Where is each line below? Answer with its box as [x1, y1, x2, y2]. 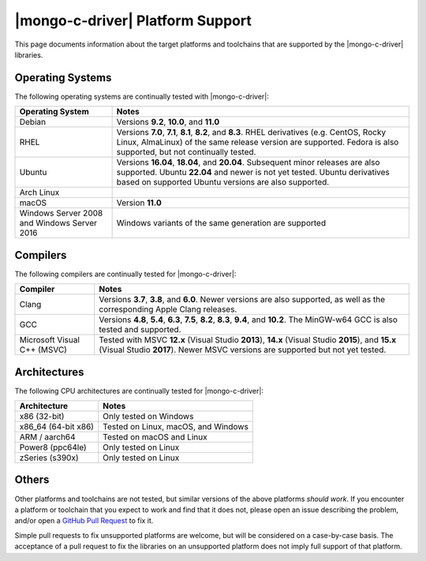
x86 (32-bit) [19, 411, 65, 422]
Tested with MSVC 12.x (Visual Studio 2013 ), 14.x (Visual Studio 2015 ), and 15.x [99, 335, 397, 346]
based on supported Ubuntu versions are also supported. [116, 177, 330, 188]
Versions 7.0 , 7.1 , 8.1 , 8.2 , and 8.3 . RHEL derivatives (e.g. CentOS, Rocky [116, 127, 387, 138]
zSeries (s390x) [19, 452, 79, 463]
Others [14, 473, 50, 487]
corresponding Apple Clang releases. [99, 304, 237, 315]
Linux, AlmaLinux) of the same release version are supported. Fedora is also [116, 137, 399, 148]
